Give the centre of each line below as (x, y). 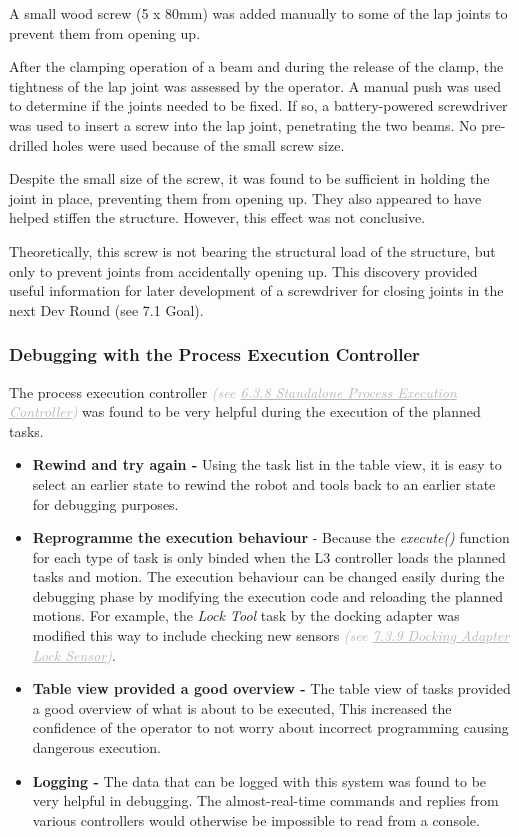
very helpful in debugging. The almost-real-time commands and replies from (265, 800)
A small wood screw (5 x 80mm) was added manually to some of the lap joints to (258, 13)
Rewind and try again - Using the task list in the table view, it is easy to (267, 464)
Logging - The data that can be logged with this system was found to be (259, 780)
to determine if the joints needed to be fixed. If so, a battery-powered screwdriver (258, 105)
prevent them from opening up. (105, 32)
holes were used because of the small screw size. (198, 144)
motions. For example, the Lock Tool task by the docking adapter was (246, 615)
